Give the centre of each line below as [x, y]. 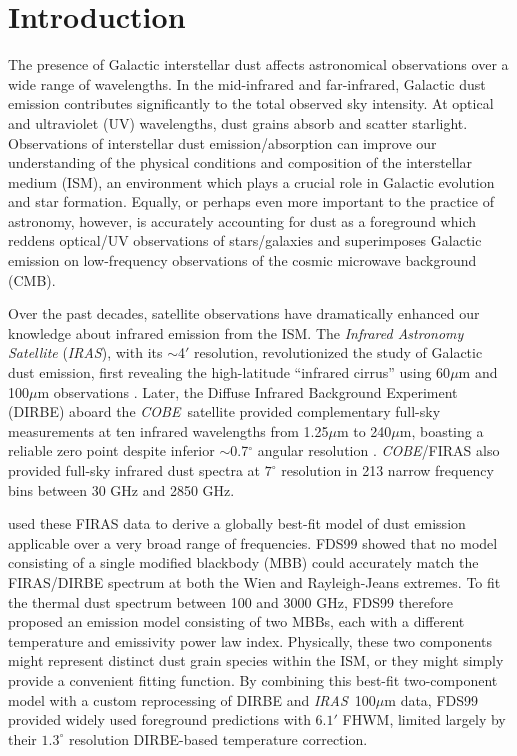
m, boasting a [441, 430]
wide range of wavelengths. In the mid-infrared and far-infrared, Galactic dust [247, 83]
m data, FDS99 [431, 699]
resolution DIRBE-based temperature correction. [218, 738]
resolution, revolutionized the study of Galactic [338, 352]
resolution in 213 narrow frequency [387, 470]
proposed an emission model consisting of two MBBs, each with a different [236, 621]
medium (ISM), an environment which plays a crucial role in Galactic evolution [251, 181]
